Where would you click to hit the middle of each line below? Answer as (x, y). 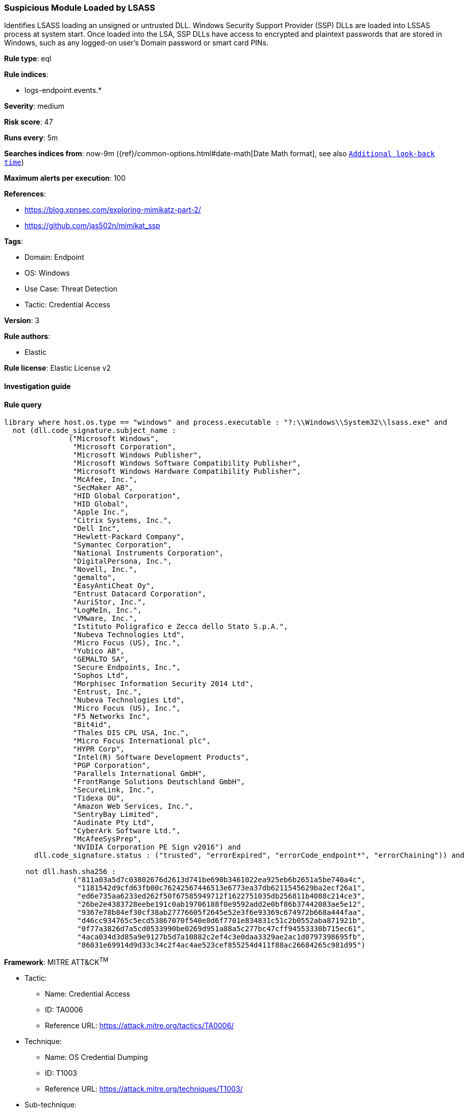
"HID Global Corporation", (127, 496)
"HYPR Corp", (99, 749)
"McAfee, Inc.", (105, 480)
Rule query (23, 404)
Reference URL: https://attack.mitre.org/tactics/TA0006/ (140, 1025)
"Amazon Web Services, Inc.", (133, 806)
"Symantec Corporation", (122, 545)
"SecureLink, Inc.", (114, 790)
